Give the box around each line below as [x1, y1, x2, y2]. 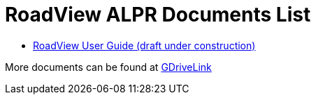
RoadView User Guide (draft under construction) [33, 39, 256, 51]
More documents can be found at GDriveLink [5, 60, 212, 73]
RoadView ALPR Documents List [5, 3, 311, 26]
